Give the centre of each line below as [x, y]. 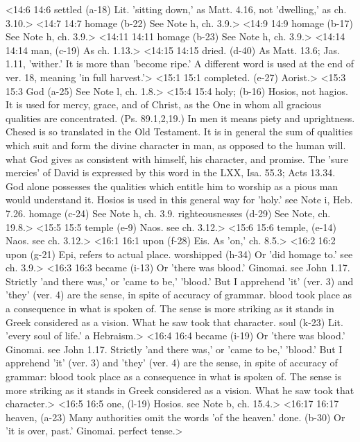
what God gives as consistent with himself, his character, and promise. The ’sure [177, 159]
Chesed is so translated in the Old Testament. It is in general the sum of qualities [179, 131]
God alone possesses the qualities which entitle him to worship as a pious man [172, 186]
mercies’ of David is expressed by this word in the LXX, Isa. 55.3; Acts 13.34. [171, 172]
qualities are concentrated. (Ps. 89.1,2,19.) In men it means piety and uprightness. [180, 118]
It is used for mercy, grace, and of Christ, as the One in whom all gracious [164, 104]
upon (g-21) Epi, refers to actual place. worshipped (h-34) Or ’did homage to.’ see [179, 254]
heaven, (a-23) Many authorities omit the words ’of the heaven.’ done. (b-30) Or [175, 417]
